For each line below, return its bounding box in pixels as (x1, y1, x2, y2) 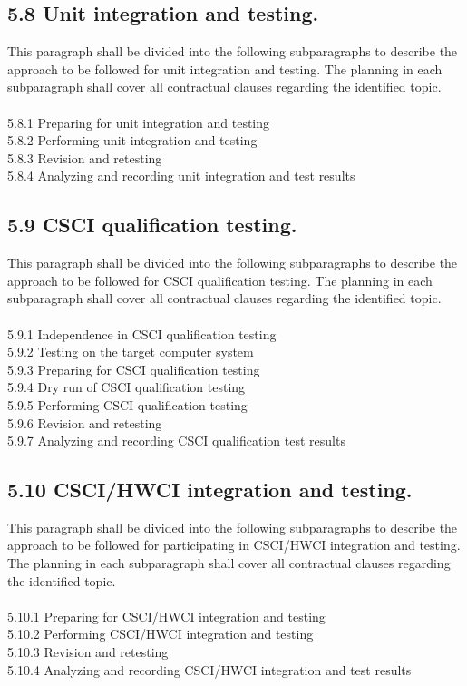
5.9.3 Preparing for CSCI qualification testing (7, 359, 260, 378)
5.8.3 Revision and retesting (7, 148, 162, 167)
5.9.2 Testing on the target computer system (7, 342, 254, 361)
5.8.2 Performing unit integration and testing (7, 131, 258, 150)
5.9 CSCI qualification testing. (7, 211, 297, 239)
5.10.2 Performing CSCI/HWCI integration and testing (7, 624, 314, 643)
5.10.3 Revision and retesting (7, 642, 169, 661)
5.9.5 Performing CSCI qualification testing (7, 395, 248, 414)
